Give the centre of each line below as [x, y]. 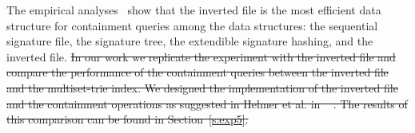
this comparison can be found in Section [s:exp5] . [128, 119]
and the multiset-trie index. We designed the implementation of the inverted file [202, 87]
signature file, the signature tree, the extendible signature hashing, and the [190, 41]
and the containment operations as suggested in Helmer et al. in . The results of [207, 103]
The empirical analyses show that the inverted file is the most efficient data [194, 10]
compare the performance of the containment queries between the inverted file [198, 72]
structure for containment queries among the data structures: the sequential [192, 25]
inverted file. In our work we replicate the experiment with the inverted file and [201, 56]
